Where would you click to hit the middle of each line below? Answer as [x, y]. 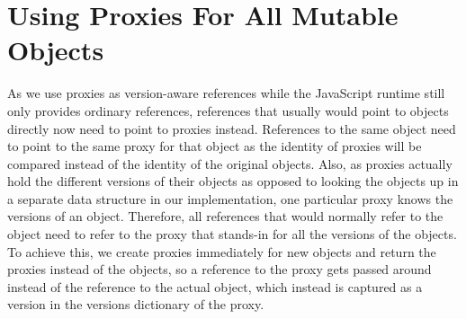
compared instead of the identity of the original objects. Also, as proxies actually [230, 163]
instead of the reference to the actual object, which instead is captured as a [215, 286]
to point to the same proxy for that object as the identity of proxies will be [215, 146]
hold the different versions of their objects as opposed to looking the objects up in [233, 181]
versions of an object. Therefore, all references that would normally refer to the [225, 216]
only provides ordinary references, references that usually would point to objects [228, 110]
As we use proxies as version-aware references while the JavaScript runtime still [226, 93]
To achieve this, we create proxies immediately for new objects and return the [222, 251]
